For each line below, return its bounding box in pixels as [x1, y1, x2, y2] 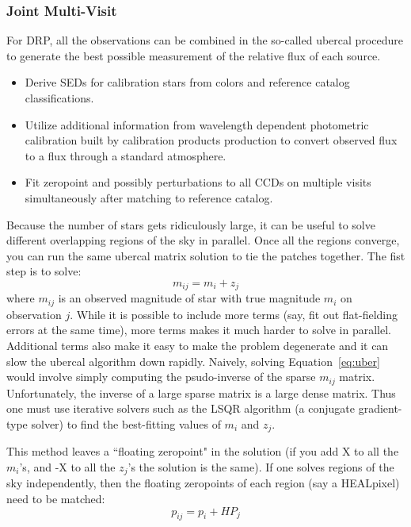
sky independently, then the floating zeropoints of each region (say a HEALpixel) [6, 475, 400, 491]
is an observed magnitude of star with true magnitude [58, 290, 321, 306]
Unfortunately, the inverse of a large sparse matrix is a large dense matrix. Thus [6, 384, 396, 401]
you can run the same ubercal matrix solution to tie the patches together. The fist [6, 247, 405, 263]
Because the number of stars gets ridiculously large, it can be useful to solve [6, 216, 375, 233]
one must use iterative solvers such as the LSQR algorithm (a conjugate [6, 400, 355, 417]
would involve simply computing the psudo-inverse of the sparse [6, 368, 316, 385]
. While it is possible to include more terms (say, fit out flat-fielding [70, 306, 398, 322]
